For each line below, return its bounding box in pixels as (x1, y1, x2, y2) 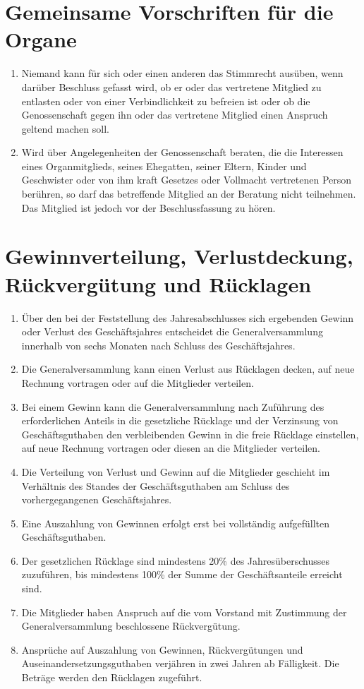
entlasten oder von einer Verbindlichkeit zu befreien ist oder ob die (21, 93, 310, 108)
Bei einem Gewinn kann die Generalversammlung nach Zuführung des (21, 399, 324, 414)
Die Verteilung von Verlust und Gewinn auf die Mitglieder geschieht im (21, 464, 330, 479)
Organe (5, 25, 77, 54)
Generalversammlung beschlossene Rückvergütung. (21, 618, 241, 633)
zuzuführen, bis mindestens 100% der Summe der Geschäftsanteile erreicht (21, 567, 343, 582)
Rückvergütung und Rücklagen (5, 269, 312, 298)
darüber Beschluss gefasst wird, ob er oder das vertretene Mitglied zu (21, 79, 322, 94)
